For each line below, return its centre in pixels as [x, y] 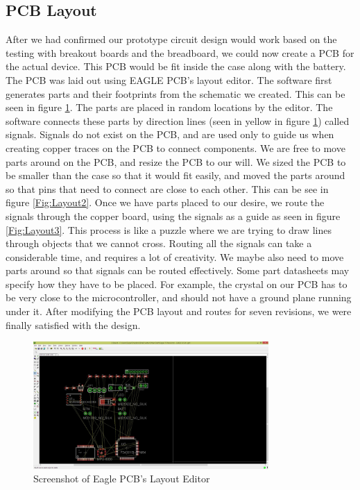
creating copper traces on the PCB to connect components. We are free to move [175, 147]
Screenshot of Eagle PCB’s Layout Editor [122, 479]
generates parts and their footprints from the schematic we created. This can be [175, 93]
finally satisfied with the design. [73, 324]
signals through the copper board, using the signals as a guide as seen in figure [173, 216]
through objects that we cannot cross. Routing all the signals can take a [159, 243]
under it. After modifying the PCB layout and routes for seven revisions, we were [179, 311]
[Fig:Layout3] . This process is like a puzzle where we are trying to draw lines [169, 229]
